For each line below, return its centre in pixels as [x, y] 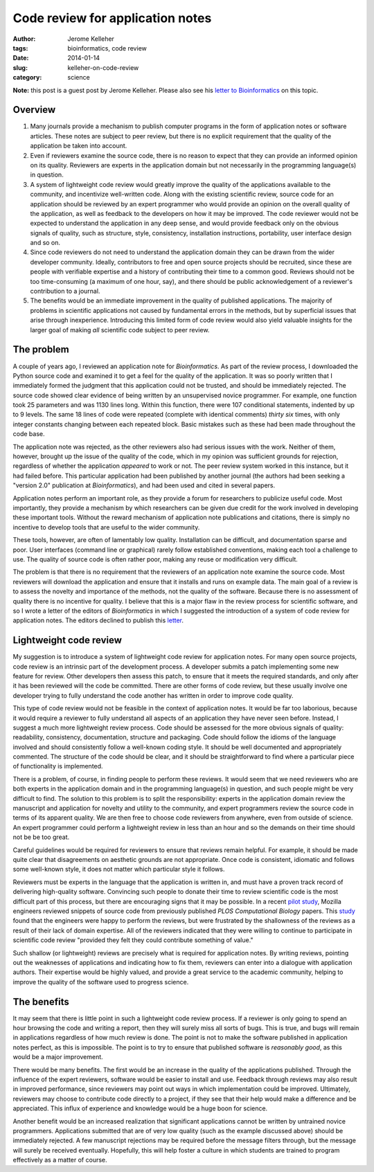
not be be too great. [41, 837]
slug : [20, 67]
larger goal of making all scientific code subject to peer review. [120, 330]
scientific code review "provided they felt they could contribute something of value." [133, 940]
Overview [34, 110]
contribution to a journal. [65, 291]
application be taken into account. [79, 146]
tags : [20, 48]
